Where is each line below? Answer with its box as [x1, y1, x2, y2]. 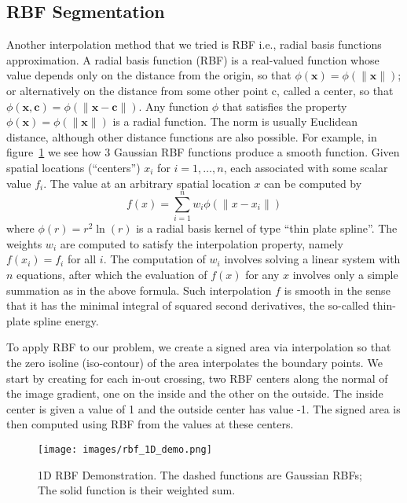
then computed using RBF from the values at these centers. [6, 416, 294, 432]
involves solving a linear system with [224, 251, 401, 267]
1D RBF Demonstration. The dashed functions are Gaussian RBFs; [38, 466, 362, 483]
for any [245, 266, 280, 283]
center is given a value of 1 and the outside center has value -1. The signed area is [6, 400, 401, 417]
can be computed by [264, 174, 362, 191]
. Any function [138, 97, 209, 114]
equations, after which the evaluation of [16, 266, 207, 283]
